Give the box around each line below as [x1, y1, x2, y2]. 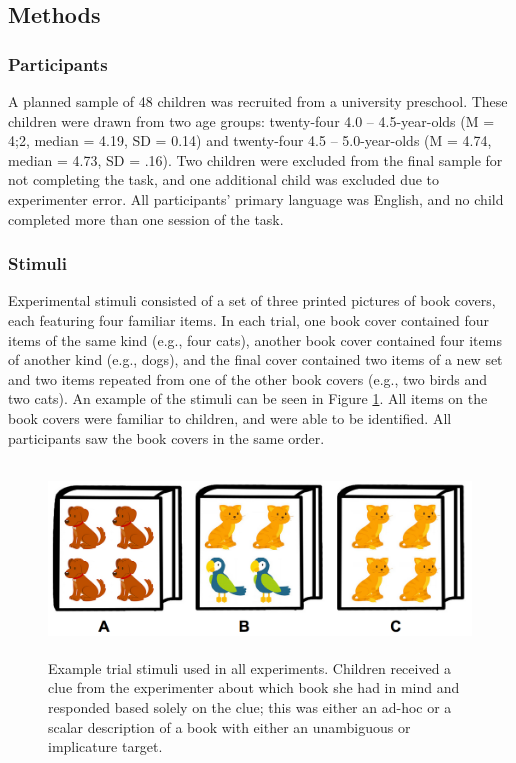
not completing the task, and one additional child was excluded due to [8, 169, 440, 190]
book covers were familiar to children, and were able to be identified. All [8, 407, 452, 428]
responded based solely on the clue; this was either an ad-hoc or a [48, 696, 452, 717]
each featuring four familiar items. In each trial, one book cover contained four [8, 309, 489, 330]
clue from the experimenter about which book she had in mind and [48, 677, 460, 698]
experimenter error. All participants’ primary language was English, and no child [8, 188, 504, 209]
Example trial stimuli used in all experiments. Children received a [48, 657, 452, 678]
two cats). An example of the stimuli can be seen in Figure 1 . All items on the [8, 388, 488, 409]
